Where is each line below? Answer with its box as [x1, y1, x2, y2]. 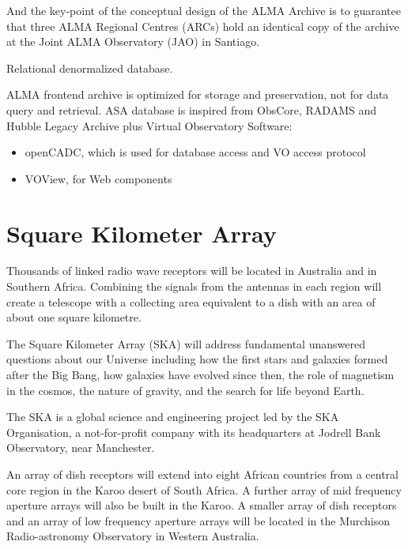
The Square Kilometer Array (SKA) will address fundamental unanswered [6, 335, 365, 352]
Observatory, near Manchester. [6, 439, 155, 456]
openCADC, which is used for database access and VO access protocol [25, 144, 366, 160]
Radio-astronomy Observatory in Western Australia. [6, 528, 259, 544]
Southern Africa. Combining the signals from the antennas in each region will [6, 278, 382, 295]
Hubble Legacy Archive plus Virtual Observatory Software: [6, 117, 293, 133]
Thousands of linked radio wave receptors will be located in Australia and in [6, 262, 377, 279]
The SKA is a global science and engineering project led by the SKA [6, 408, 339, 425]
